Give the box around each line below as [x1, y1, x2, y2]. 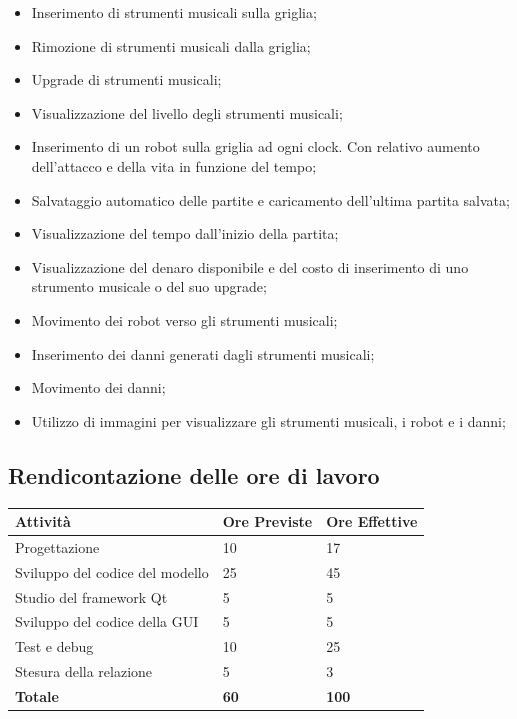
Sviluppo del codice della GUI [15, 611, 199, 632]
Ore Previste [222, 511, 313, 532]
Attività [15, 511, 71, 532]
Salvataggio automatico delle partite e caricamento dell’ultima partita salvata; [31, 189, 510, 210]
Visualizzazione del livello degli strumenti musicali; [31, 102, 343, 123]
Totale [15, 685, 59, 706]
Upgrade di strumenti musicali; [31, 69, 222, 90]
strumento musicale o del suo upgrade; [31, 276, 267, 297]
